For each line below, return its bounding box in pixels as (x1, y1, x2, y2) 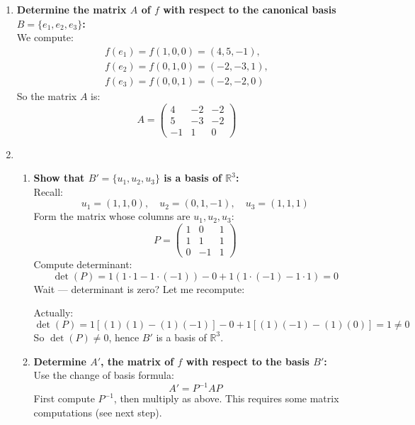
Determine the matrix (16, 2, 127, 16)
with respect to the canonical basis (163, 2, 336, 16)
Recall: (33, 184, 64, 199)
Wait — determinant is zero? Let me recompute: (33, 281, 245, 296)
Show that (33, 170, 85, 185)
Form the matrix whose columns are (33, 209, 191, 223)
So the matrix (16, 88, 77, 103)
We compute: (16, 30, 74, 45)
